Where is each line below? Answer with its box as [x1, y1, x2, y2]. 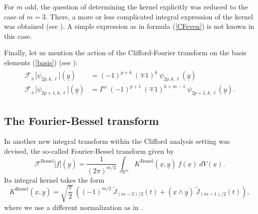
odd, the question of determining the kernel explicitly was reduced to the [25, 1, 248, 11]
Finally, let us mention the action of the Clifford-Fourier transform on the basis [4, 47, 247, 58]
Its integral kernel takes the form [4, 174, 105, 185]
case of [4, 11, 24, 21]
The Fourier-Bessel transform [4, 112, 159, 128]
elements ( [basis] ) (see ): [4, 57, 78, 67]
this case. [4, 30, 32, 41]
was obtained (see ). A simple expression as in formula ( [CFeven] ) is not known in [4, 21, 255, 31]
